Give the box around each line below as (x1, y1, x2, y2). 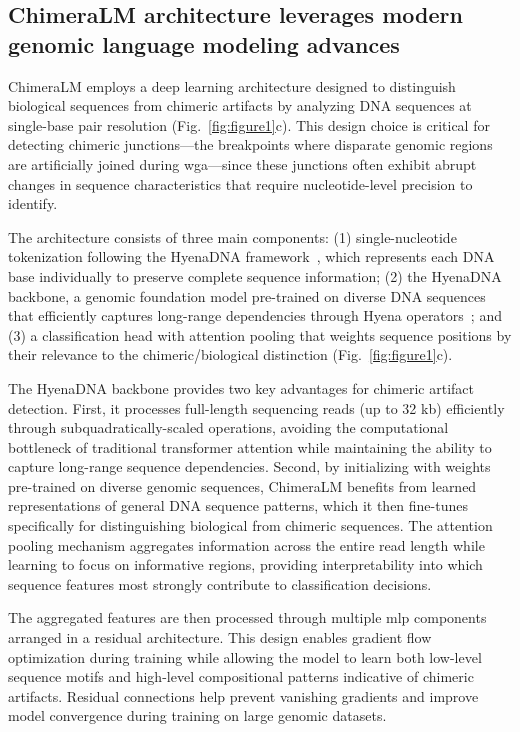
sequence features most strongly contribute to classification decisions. (8, 573, 432, 594)
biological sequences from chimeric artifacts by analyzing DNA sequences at (8, 95, 472, 116)
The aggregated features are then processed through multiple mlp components (8, 607, 487, 628)
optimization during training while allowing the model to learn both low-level (8, 646, 482, 667)
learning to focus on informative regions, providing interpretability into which (8, 554, 483, 575)
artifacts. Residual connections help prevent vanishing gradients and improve (8, 685, 479, 706)
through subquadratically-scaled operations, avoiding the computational (8, 417, 449, 438)
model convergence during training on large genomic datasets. (8, 705, 387, 726)
